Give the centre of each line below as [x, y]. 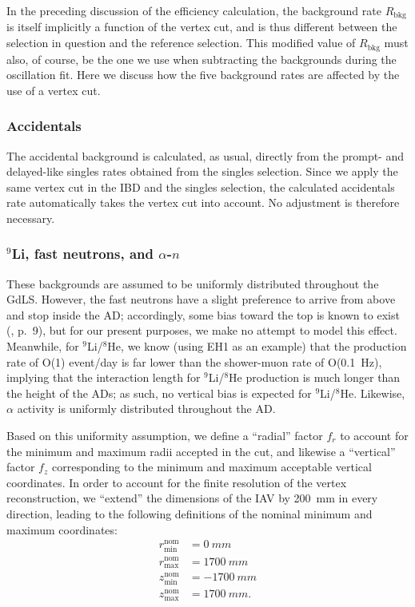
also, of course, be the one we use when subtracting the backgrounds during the [202, 59]
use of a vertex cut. [54, 90]
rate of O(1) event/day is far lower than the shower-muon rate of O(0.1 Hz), [194, 361]
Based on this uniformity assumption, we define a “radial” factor [165, 436]
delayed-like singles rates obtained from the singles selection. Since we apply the [202, 171]
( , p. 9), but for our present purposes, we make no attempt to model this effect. [202, 330]
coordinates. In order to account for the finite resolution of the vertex [177, 482]
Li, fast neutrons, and [82, 254]
